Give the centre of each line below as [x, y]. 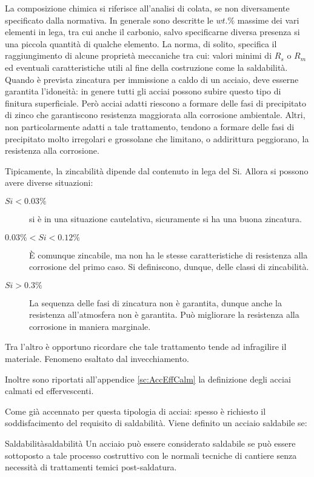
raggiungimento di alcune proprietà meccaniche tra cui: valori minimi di [139, 55]
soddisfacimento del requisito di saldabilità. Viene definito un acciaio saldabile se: [156, 423]
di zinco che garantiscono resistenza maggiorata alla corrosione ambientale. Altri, [155, 115]
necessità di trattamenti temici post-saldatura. [91, 467]
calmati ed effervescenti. [49, 391]
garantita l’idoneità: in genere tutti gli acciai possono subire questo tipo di [143, 91]
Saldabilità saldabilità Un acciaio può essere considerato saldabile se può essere [150, 443]
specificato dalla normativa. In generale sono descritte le [109, 20]
